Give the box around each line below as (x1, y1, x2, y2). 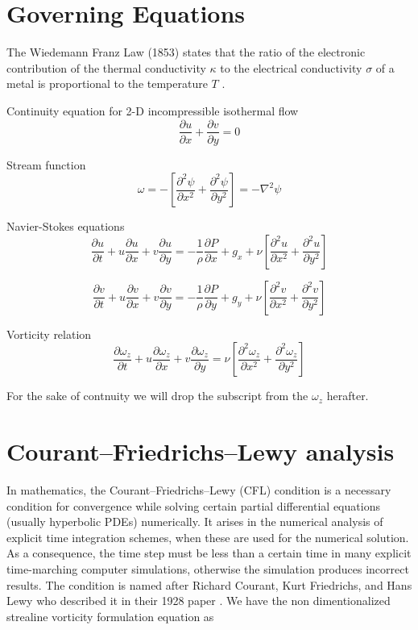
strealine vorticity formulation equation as (6, 607, 214, 624)
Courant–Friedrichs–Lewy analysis (6, 435, 395, 468)
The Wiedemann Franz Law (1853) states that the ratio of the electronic (6, 44, 366, 60)
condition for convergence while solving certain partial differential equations (6, 497, 380, 514)
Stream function (6, 156, 86, 173)
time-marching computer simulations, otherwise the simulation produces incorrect (6, 561, 409, 578)
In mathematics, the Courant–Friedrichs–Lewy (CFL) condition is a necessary (6, 482, 391, 499)
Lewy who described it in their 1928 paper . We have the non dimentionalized (6, 592, 391, 609)
